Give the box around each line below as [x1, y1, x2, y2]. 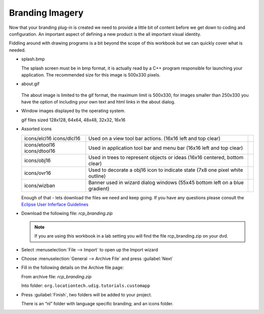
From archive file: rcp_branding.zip [21, 273, 92, 279]
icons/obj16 [24, 157, 51, 164]
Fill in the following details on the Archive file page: [21, 265, 124, 270]
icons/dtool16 [24, 147, 56, 154]
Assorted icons [21, 126, 52, 132]
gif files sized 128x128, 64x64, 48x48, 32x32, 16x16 [21, 117, 126, 122]
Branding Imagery [9, 7, 84, 18]
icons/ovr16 [24, 169, 51, 176]
